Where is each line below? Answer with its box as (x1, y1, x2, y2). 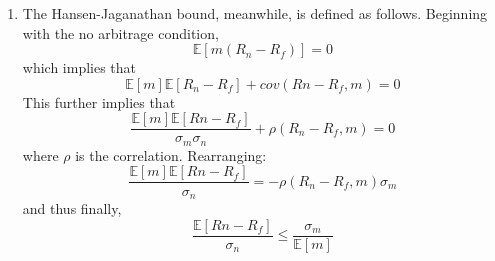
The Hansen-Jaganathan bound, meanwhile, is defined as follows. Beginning (22, 3, 488, 23)
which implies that (22, 57, 137, 78)
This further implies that (22, 91, 176, 112)
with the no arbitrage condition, (22, 22, 219, 43)
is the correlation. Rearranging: (75, 144, 267, 165)
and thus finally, (22, 198, 122, 218)
